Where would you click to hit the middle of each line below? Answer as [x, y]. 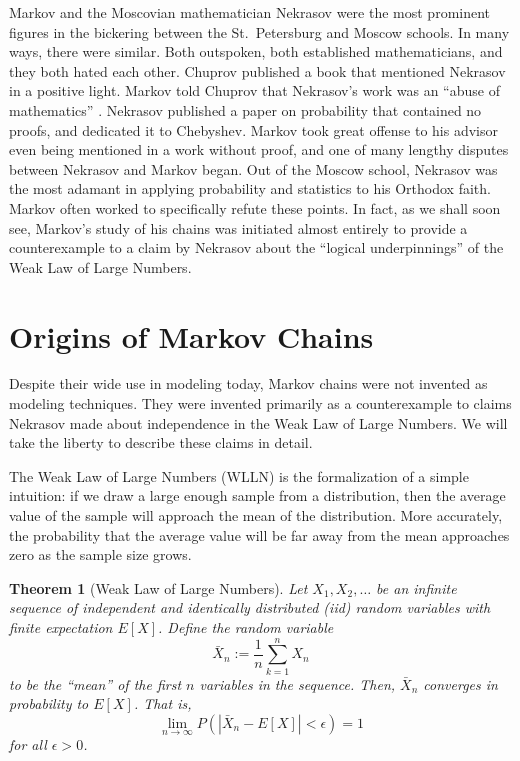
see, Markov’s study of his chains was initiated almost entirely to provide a [238, 227]
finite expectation [61, 626]
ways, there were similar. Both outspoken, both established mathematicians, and [256, 51]
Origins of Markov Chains [191, 335]
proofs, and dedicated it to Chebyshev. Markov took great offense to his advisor [253, 129]
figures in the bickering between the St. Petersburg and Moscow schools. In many [259, 31]
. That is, [162, 703]
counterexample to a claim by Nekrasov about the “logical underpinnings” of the [256, 247]
